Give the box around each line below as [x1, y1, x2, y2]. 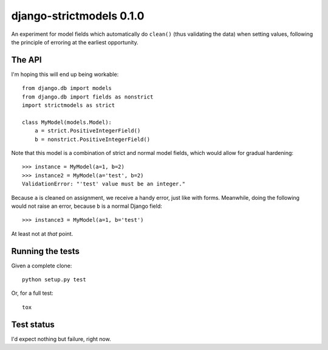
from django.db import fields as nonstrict [22, 93, 154, 100]
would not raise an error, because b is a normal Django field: [11, 202, 162, 210]
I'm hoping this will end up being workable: [11, 70, 119, 78]
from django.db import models [22, 85, 112, 92]
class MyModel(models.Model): [22, 118, 112, 126]
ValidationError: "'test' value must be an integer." [22, 180, 185, 188]
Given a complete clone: [11, 262, 72, 269]
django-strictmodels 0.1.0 [11, 9, 145, 22]
